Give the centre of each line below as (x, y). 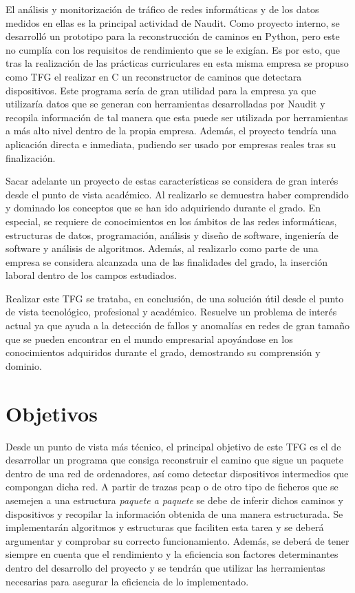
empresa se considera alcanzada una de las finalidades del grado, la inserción (167, 261)
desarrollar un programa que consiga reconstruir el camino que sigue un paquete (175, 460)
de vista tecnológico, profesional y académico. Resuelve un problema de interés (171, 312)
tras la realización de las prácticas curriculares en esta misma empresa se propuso (177, 63)
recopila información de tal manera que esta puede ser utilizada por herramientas (177, 117)
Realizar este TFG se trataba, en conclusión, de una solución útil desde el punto (175, 298)
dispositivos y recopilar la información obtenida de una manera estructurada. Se (174, 513)
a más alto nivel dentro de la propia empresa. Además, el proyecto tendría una (171, 131)
